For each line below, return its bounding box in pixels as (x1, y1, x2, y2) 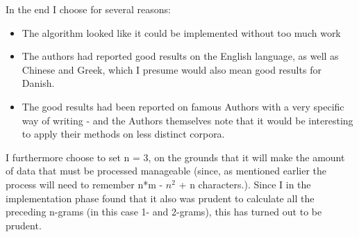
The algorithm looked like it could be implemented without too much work (22, 25, 341, 40)
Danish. (22, 76, 55, 90)
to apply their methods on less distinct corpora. (22, 126, 225, 141)
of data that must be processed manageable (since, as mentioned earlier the (6, 163, 327, 178)
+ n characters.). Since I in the (178, 177, 311, 191)
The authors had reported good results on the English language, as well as (22, 49, 339, 63)
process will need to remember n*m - (6, 177, 163, 191)
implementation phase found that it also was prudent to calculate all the (6, 190, 315, 205)
